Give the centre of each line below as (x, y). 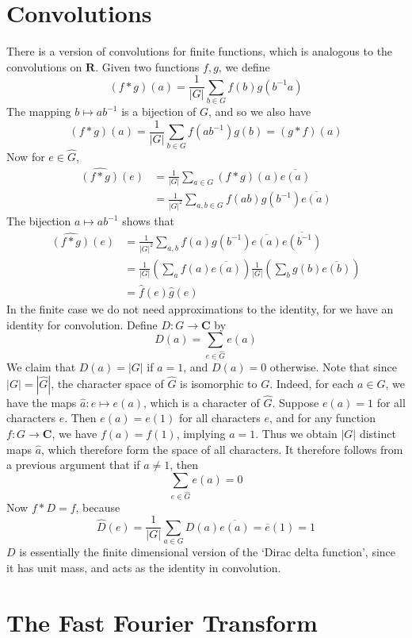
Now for (26, 156)
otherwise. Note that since (333, 367)
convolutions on (44, 66)
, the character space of (107, 383)
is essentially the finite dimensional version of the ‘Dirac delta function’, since (208, 552)
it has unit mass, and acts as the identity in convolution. (144, 567)
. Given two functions (147, 66)
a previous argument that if (73, 465)
